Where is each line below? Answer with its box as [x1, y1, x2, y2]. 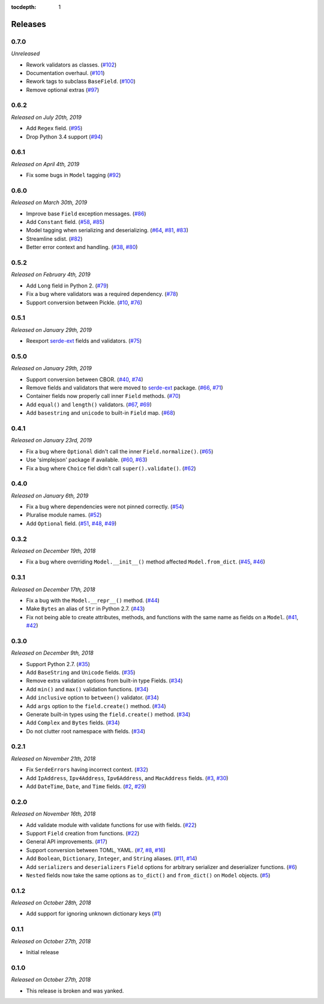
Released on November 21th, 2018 [11, 755, 96, 762]
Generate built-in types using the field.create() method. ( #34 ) [26, 711, 191, 718]
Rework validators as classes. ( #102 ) [26, 61, 117, 68]
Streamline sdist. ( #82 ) [26, 235, 83, 242]
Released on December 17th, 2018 [11, 586, 95, 593]
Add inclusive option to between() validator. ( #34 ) [26, 694, 159, 702]
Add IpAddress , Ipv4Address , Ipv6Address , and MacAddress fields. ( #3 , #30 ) [26, 774, 229, 781]
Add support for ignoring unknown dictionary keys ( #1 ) [26, 910, 161, 918]
